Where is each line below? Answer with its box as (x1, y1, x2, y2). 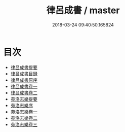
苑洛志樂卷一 (10, 109, 37, 115)
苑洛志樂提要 (10, 96, 37, 102)
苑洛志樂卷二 (10, 115, 37, 121)
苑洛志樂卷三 (10, 121, 37, 127)
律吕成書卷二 (10, 89, 37, 95)
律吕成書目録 (10, 71, 37, 77)
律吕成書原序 (10, 77, 37, 83)
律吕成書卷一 (10, 83, 37, 89)
